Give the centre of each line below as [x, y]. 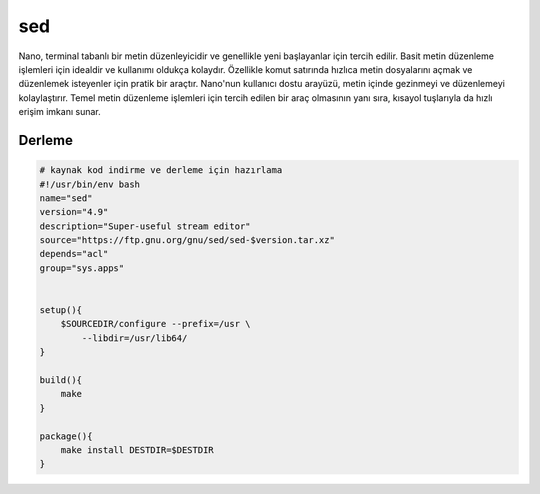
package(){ [66, 436]
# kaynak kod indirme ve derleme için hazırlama [161, 170]
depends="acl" [74, 254]
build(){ [61, 379]
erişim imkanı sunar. [59, 112]
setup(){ [61, 310]
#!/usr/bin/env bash [89, 184]
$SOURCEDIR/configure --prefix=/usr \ [155, 324]
